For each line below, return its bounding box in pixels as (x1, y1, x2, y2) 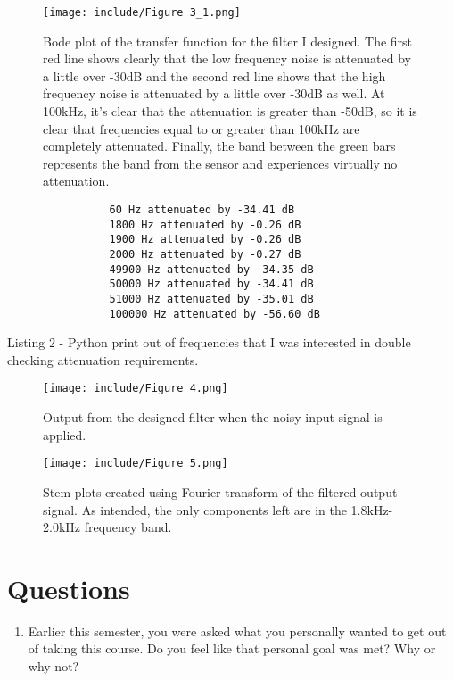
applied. (43, 425, 86, 444)
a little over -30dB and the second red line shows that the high (43, 66, 386, 85)
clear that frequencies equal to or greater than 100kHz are (43, 119, 360, 137)
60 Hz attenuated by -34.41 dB (109, 203, 295, 216)
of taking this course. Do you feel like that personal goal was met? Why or (28, 639, 436, 658)
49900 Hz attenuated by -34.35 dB (109, 262, 314, 276)
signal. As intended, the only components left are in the (43, 500, 347, 519)
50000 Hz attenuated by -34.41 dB (109, 278, 314, 291)
